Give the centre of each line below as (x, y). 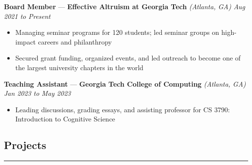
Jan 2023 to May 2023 (37, 93)
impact (25, 41)
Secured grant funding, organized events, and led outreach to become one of (128, 58)
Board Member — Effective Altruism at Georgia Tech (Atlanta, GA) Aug (125, 6)
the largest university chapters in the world (79, 67)
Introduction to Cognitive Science (65, 119)
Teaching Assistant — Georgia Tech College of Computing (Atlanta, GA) (125, 83)
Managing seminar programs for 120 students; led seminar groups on (117, 32)
